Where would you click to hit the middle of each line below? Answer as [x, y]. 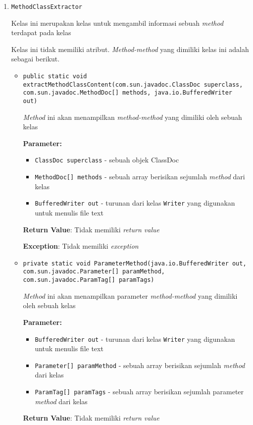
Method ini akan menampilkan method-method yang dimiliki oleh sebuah [132, 117]
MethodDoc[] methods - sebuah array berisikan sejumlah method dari [140, 177]
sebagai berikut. [35, 59]
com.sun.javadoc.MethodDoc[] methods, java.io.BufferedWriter [127, 93]
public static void [55, 77]
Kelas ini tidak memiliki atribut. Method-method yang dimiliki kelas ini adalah [130, 49]
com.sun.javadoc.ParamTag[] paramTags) [89, 280]
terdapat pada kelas [41, 32]
